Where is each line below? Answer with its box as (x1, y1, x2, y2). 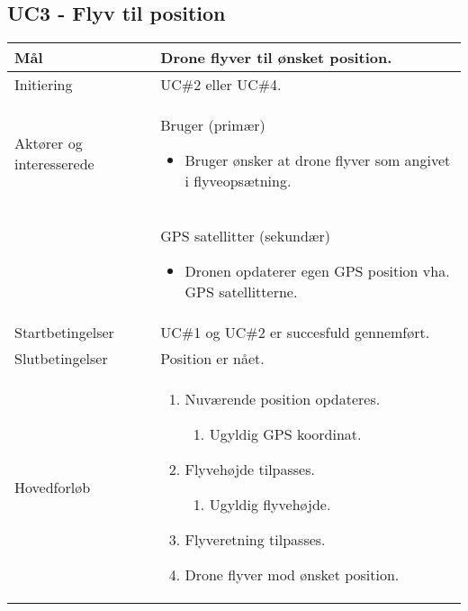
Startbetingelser (14, 322, 114, 343)
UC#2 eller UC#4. (160, 74, 282, 96)
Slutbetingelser (14, 348, 108, 369)
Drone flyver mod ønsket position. (184, 564, 400, 586)
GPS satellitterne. (184, 281, 298, 303)
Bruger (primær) (160, 114, 265, 136)
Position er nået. (160, 348, 265, 369)
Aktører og (14, 132, 83, 153)
